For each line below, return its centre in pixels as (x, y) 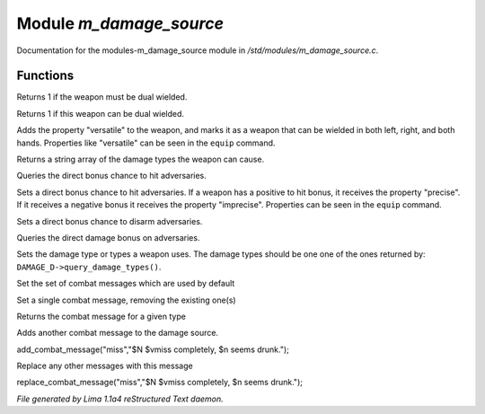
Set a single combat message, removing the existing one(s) (127, 300)
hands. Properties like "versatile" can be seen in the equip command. (146, 143)
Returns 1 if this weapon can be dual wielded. (100, 113)
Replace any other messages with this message (105, 366)
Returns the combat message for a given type (101, 316)
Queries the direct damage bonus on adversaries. (108, 237)
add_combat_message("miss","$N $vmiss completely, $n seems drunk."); (153, 349)
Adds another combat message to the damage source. (118, 333)
